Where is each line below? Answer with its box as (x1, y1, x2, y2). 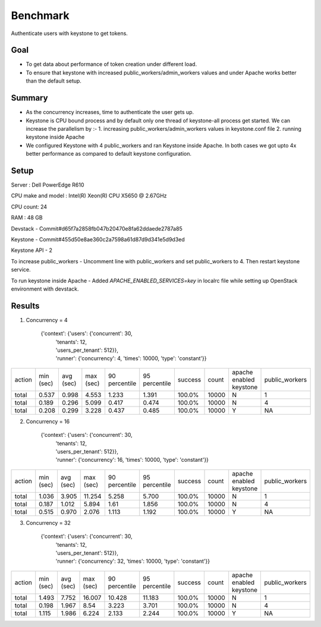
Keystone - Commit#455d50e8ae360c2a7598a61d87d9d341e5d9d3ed (11, 235, 185, 243)
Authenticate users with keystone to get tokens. (11, 30, 128, 37)
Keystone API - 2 (11, 247, 53, 254)
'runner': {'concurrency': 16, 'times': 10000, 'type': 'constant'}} (55, 456, 209, 464)
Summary (11, 93, 48, 103)
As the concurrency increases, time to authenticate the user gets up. (26, 109, 194, 116)
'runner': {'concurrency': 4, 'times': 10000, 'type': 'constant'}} (55, 355, 207, 362)
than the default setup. (26, 77, 81, 84)
